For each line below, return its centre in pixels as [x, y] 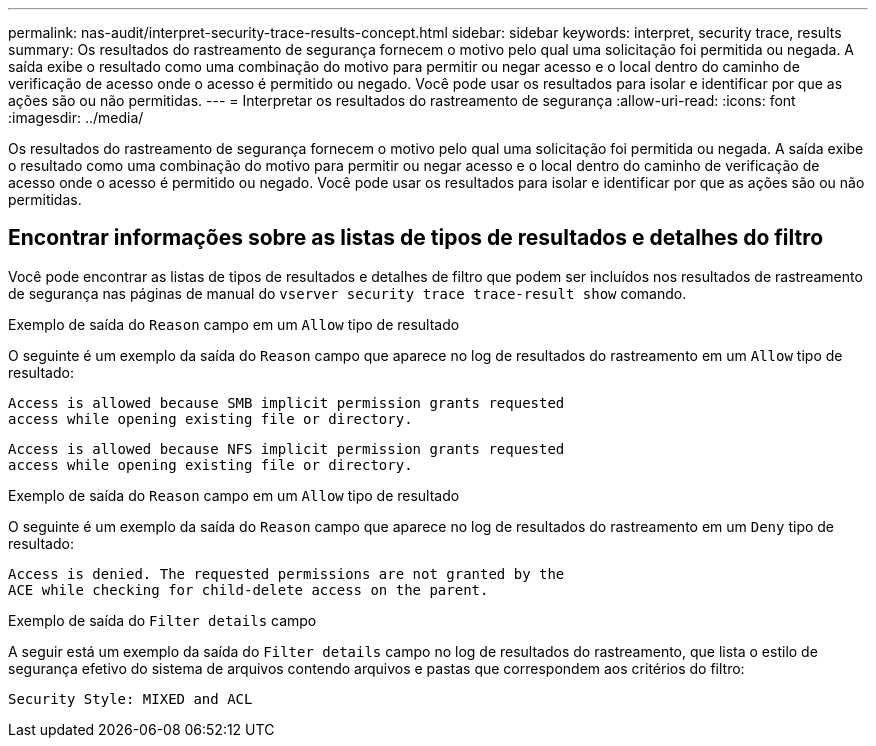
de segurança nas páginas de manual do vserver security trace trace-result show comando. [347, 293]
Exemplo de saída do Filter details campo [162, 620]
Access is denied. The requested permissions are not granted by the [286, 573]
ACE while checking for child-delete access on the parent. [248, 589]
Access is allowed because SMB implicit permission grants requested [286, 402]
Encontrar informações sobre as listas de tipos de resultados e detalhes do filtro [416, 238]
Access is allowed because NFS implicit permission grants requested [286, 448]
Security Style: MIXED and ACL [130, 698]
